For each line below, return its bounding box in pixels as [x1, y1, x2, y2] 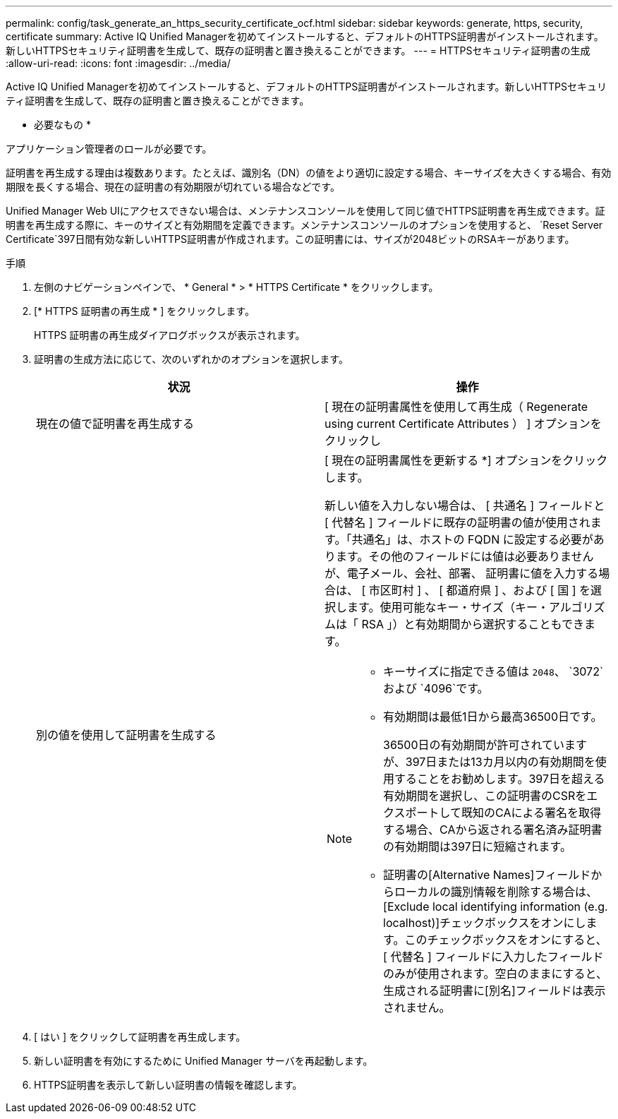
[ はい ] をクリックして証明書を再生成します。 [34, 1031, 246, 1043]
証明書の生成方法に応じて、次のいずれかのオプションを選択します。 [34, 353, 349, 365]
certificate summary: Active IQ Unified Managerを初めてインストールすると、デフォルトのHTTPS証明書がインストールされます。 [6, 30, 604, 42]
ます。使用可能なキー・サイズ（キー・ [347, 600, 549, 614]
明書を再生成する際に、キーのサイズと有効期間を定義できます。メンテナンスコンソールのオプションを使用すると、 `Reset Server [6, 219, 603, 231]
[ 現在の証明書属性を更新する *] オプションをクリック [325, 453, 608, 467]
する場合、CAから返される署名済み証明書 [383, 822, 602, 837]
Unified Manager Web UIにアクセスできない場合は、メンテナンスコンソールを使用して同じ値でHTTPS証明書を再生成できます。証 [6, 205, 605, 217]
